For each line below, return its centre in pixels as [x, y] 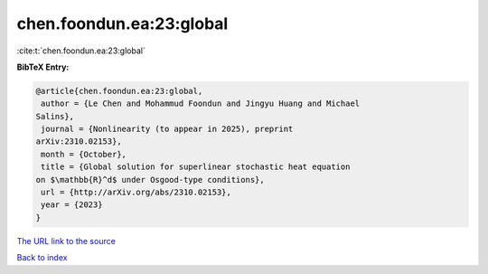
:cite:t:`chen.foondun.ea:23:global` [81, 51]
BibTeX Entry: [43, 67]
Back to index [42, 258]
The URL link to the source [66, 241]
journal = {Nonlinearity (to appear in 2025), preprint [167, 129]
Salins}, [55, 116]
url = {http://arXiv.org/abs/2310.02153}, [136, 193]
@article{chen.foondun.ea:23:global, [119, 91]
